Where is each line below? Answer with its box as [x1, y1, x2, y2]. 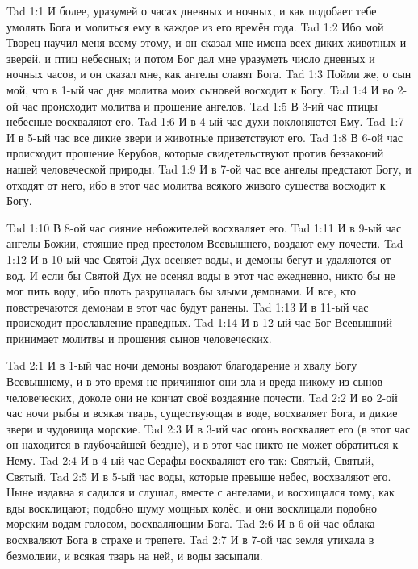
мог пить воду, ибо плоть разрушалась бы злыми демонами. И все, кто [6, 282, 357, 299]
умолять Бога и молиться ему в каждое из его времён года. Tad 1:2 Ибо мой [6, 18, 384, 35]
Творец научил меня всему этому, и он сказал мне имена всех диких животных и [6, 34, 407, 51]
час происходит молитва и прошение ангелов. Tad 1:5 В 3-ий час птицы [22, 97, 378, 114]
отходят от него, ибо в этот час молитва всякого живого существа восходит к [6, 176, 386, 193]
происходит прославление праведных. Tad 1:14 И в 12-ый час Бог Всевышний [6, 314, 393, 331]
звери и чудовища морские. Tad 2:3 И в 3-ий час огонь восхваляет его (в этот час [6, 420, 411, 437]
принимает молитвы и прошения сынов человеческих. [6, 329, 272, 346]
